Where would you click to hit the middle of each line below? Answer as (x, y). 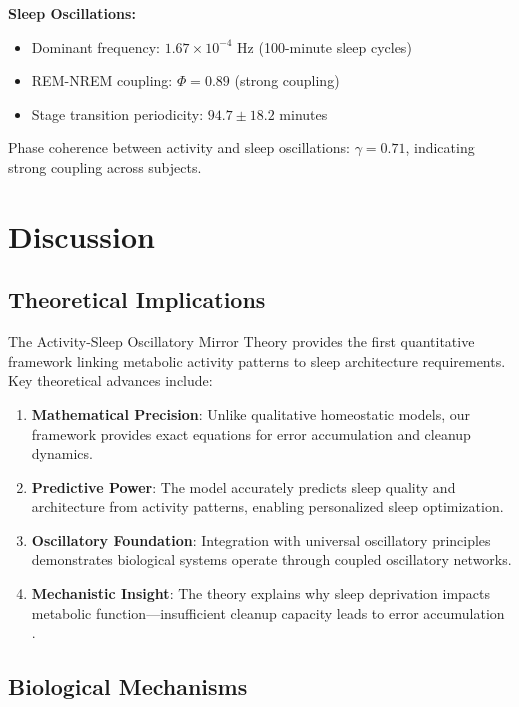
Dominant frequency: (95, 46)
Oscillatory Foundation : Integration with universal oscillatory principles (261, 539)
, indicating (440, 147)
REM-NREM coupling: (102, 80)
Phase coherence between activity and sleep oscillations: (179, 147)
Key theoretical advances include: (110, 380)
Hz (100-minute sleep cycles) (324, 46)
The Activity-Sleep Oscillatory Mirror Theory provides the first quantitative (241, 341)
